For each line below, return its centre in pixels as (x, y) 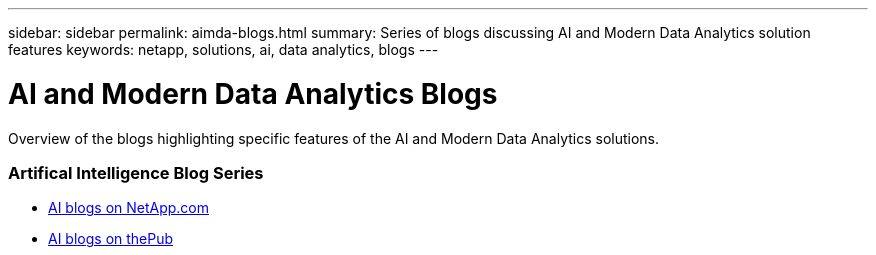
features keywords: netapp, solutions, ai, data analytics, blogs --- (223, 49)
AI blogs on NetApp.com (129, 208)
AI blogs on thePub (111, 239)
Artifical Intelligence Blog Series (136, 172)
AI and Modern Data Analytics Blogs (253, 93)
